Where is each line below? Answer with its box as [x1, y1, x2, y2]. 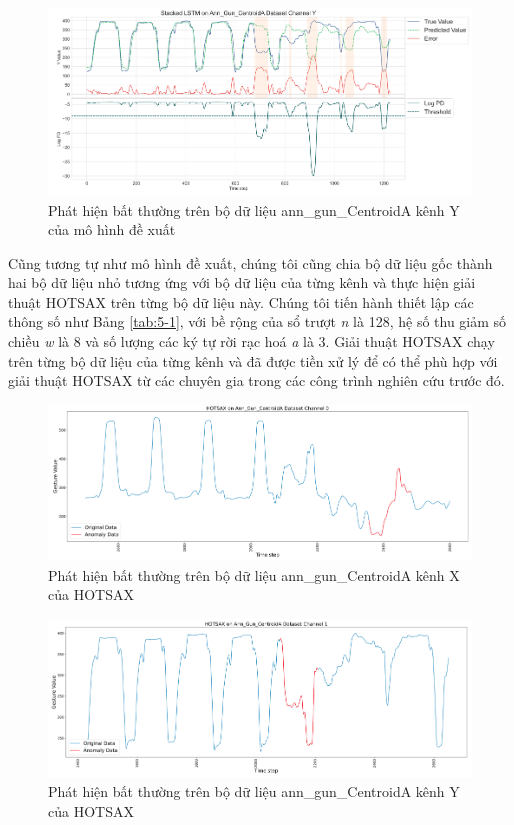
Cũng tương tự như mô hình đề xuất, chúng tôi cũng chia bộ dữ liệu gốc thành [8, 252, 493, 273]
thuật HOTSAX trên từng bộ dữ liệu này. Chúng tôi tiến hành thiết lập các [8, 291, 474, 312]
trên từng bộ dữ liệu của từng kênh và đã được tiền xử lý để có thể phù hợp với [8, 350, 498, 371]
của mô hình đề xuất [48, 219, 176, 240]
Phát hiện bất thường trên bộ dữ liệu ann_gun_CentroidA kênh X [48, 564, 460, 585]
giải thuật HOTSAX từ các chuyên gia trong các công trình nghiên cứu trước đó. [8, 370, 505, 391]
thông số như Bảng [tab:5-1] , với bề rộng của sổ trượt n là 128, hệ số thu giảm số [8, 311, 507, 332]
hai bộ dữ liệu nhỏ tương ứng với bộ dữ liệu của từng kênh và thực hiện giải [8, 272, 476, 293]
